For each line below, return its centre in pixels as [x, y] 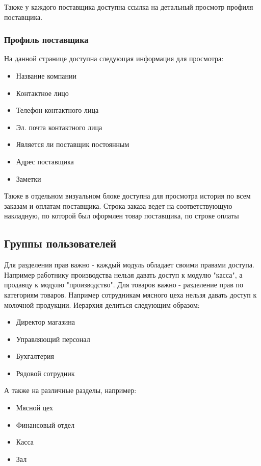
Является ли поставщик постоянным [73, 144]
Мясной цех [35, 408]
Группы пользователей [60, 243]
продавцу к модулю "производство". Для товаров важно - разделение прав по [124, 285]
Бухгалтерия [35, 356]
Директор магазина [45, 322]
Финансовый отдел [45, 424]
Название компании [46, 76]
